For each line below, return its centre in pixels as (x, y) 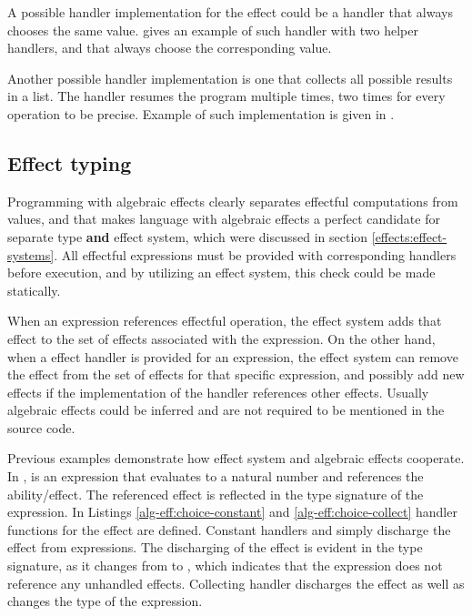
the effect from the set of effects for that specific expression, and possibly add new (236, 374)
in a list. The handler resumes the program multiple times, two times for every (226, 96)
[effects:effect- (409, 236)
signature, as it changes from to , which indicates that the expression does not (225, 566)
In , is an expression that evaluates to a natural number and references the (216, 476)
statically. (34, 290)
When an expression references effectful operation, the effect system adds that (225, 321)
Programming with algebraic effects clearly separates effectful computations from (233, 201)
